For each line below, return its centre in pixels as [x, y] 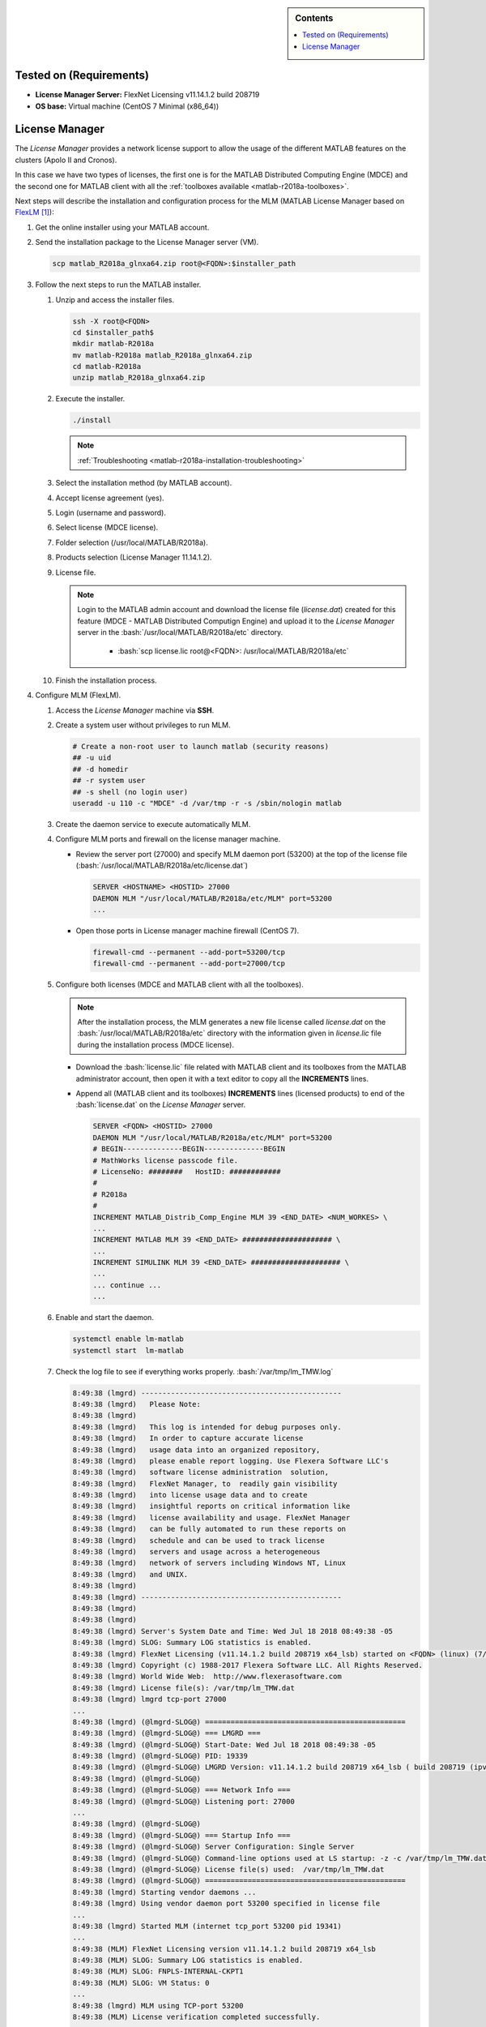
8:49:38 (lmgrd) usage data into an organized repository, [196, 1450]
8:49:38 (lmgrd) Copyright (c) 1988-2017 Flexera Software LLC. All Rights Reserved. [247, 1665]
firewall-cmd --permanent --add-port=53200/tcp [189, 952]
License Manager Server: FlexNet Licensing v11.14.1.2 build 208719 [147, 95]
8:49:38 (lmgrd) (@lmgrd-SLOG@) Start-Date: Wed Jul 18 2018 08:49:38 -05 [224, 1744]
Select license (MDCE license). [107, 528]
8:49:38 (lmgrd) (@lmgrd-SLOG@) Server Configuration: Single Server [213, 1847]
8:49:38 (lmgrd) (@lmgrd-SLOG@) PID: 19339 [160, 1756]
